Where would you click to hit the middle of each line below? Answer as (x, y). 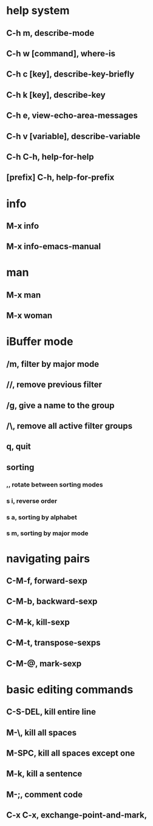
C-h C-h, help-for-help (50, 156)
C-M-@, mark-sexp (44, 664)
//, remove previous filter (54, 385)
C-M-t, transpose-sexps (54, 643)
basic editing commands (70, 689)
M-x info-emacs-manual (54, 247)
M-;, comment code (45, 794)
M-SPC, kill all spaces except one (71, 753)
